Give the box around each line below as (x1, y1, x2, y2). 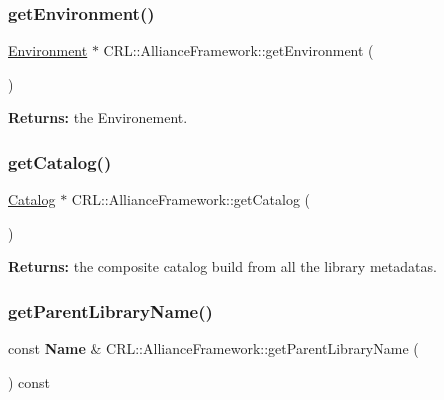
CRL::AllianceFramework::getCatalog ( (71, 189, 311, 210)
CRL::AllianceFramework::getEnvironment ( (103, 40, 374, 61)
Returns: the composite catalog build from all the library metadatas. (8, 256, 437, 277)
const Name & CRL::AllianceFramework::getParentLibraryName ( (8, 338, 419, 359)
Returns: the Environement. (8, 107, 188, 128)
